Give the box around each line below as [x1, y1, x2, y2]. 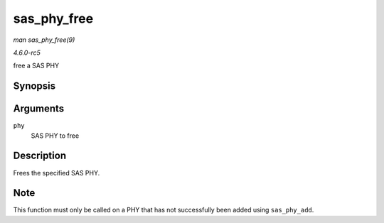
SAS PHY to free [31, 131, 80, 140]
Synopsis [13, 80, 56, 92]
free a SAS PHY [13, 61, 60, 70]
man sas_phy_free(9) [13, 36, 75, 44]
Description [13, 150, 67, 162]
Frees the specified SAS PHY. [13, 168, 100, 177]
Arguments [13, 103, 65, 115]
